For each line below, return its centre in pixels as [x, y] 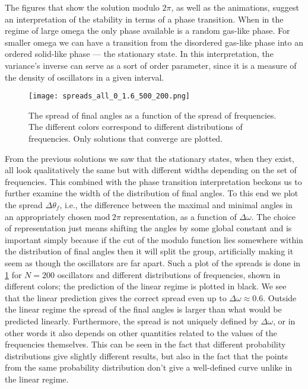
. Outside [280, 297]
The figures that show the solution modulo [82, 7]
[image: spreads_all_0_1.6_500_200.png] [109, 96]
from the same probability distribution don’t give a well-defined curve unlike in [149, 367]
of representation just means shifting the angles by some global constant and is [148, 228]
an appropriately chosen [48, 216]
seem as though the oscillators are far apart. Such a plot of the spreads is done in [153, 262]
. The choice [274, 216]
